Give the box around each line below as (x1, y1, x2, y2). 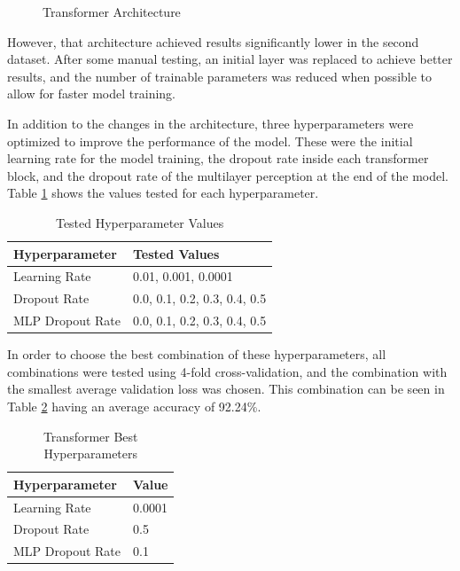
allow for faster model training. (7, 84, 175, 103)
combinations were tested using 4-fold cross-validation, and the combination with (7, 362, 448, 380)
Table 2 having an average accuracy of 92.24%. (7, 396, 261, 415)
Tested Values (133, 244, 220, 262)
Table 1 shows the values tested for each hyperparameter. (7, 184, 319, 202)
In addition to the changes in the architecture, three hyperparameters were (7, 113, 414, 132)
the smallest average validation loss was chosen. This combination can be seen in (7, 379, 445, 398)
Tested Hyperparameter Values (55, 213, 224, 231)
